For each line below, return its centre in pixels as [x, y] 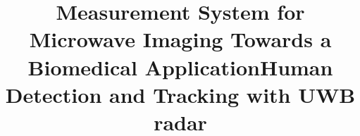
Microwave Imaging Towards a [180, 39]
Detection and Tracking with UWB [180, 94]
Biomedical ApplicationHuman [180, 67]
